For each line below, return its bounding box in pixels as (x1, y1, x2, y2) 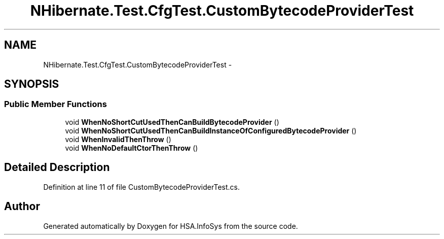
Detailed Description (4, 161, 110, 174)
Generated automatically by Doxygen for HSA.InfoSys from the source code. (43, 221, 298, 230)
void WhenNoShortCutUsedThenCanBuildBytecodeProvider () (65, 117, 279, 126)
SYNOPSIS (4, 78, 59, 91)
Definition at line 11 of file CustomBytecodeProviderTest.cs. (43, 182, 240, 191)
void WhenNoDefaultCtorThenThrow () (65, 143, 198, 152)
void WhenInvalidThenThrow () (65, 134, 171, 144)
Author (4, 200, 40, 213)
